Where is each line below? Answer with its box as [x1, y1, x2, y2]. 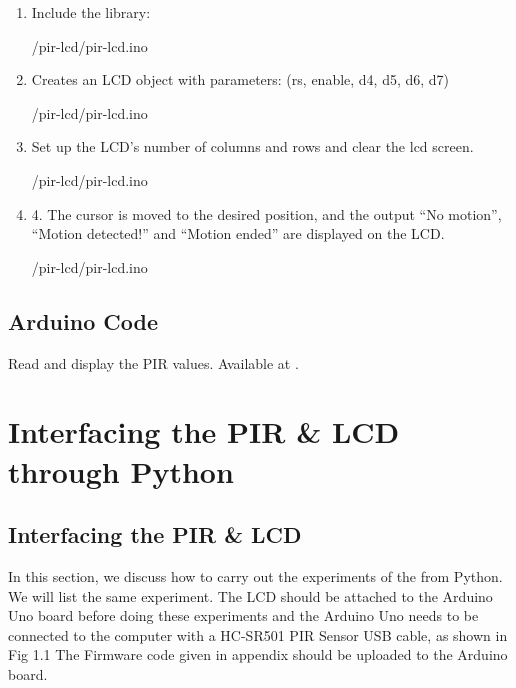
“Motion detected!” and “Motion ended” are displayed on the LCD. [31, 223, 445, 244]
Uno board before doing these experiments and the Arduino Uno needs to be [8, 605, 479, 626]
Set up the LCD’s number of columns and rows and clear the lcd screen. [31, 136, 474, 157]
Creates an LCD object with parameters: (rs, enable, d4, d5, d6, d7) [31, 69, 450, 90]
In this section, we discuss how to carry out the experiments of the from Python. [8, 565, 503, 586]
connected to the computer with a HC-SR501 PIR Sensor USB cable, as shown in [8, 624, 508, 645]
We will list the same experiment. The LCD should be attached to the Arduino [8, 585, 493, 606]
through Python [8, 450, 234, 491]
